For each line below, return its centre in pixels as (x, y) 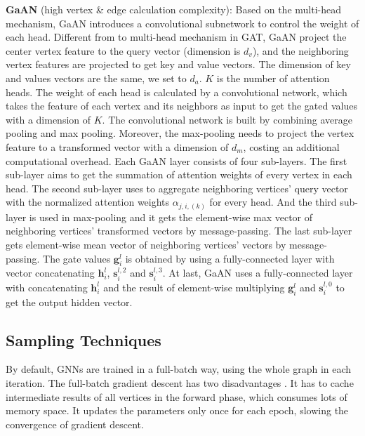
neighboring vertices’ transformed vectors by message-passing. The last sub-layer (179, 231)
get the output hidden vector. (69, 302)
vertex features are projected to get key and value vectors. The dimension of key (178, 64)
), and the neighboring (300, 50)
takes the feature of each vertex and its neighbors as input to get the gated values (181, 106)
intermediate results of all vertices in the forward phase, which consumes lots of (177, 396)
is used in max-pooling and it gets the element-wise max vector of (171, 217)
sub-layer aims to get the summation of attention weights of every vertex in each (179, 174)
